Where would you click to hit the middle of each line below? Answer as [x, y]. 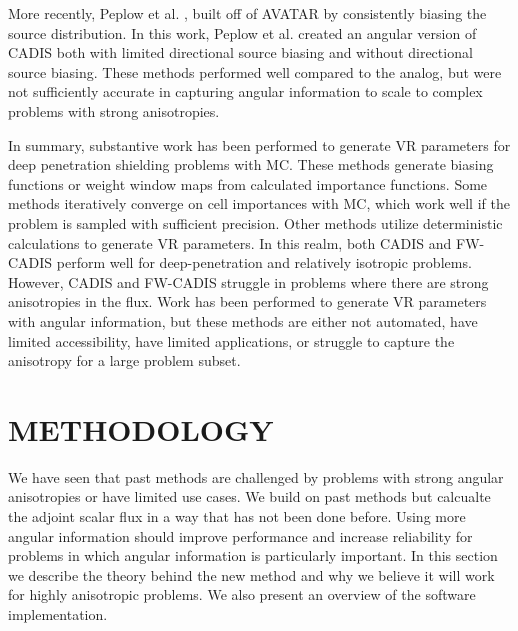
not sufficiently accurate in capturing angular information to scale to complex [245, 91]
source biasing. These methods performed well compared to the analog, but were [255, 71]
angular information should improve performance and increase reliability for [240, 535]
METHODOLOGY [141, 428]
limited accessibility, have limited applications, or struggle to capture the [231, 340]
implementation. [58, 613]
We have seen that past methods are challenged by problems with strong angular [256, 476]
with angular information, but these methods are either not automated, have [243, 320]
